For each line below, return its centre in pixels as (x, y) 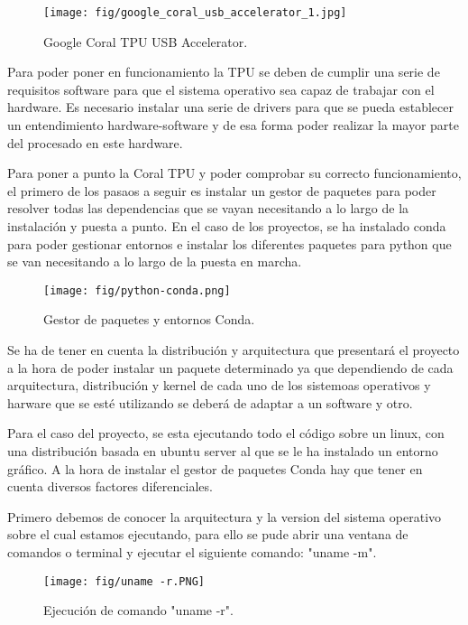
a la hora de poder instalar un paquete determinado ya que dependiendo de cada (230, 367)
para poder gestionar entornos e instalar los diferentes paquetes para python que (229, 243)
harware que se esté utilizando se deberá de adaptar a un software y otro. (210, 402)
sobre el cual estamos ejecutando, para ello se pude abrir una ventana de (208, 534)
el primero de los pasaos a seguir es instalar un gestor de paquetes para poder (222, 190)
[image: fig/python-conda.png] (137, 290)
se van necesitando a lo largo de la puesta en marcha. (155, 261)
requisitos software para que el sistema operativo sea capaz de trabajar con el (221, 89)
